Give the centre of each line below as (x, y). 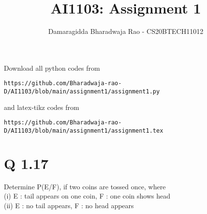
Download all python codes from (52, 68)
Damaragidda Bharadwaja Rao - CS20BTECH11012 (126, 31)
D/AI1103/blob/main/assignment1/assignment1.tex (84, 130)
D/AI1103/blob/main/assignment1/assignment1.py (82, 91)
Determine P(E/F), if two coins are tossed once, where (85, 186)
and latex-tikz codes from (42, 107)
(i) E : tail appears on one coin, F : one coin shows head (87, 196)
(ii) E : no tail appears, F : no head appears (69, 205)
